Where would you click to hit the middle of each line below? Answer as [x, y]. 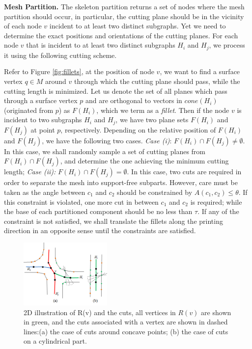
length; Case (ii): [30, 172]
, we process [227, 45]
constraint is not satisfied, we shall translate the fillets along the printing [113, 221]
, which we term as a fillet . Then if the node [163, 110]
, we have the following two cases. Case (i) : [107, 140]
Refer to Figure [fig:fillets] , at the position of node [79, 71]
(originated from [29, 110]
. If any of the [218, 211]
